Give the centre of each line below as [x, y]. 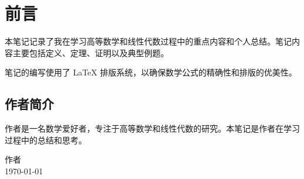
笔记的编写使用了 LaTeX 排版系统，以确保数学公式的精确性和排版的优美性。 [151, 72]
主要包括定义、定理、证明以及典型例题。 [90, 52]
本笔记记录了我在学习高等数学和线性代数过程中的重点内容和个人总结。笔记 [148, 41]
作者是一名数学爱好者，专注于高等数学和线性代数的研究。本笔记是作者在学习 [152, 128]
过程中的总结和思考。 [46, 140]
